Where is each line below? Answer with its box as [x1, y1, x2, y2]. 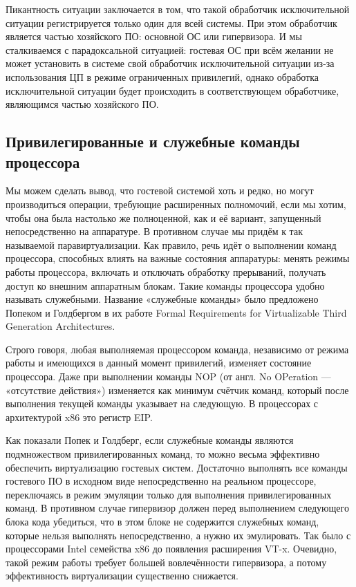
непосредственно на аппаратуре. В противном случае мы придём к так [6, 224, 303, 239]
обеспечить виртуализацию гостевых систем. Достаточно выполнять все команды [6, 460, 348, 474]
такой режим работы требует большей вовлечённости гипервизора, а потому [6, 555, 327, 569]
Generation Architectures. [6, 319, 115, 333]
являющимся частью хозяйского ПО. [6, 97, 159, 111]
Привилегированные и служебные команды [6, 131, 300, 152]
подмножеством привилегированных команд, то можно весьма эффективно [6, 447, 320, 461]
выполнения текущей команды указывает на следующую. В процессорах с [6, 396, 319, 411]
